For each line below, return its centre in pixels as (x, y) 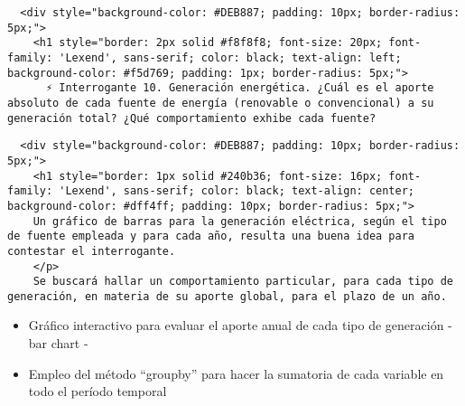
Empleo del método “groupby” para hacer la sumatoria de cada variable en (236, 373)
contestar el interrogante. (92, 251)
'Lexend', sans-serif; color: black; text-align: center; (237, 191)
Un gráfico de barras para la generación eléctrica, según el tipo (240, 221)
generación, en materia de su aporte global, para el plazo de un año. (227, 296)
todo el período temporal (98, 391)
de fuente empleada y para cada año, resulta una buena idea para (211, 236)
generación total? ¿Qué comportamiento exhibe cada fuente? (192, 118)
